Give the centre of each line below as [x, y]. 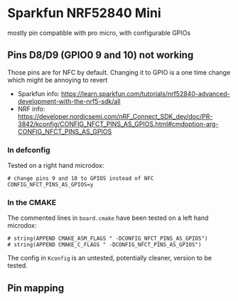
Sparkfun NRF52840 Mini [84, 13]
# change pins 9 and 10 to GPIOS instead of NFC [81, 179]
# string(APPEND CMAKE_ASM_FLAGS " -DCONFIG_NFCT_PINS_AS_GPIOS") [108, 239]
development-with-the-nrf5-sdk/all [69, 101]
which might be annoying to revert [58, 80]
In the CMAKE [32, 202]
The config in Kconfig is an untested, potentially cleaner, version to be [109, 258]
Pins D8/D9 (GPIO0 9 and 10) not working [101, 55]
